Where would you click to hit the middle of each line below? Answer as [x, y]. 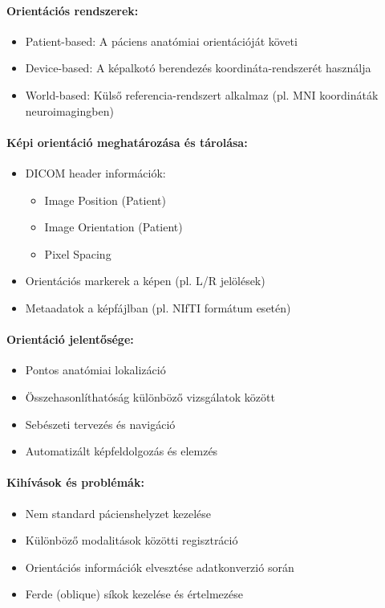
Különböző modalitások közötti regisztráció [132, 540]
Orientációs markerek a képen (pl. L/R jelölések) [145, 281]
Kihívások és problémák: [75, 482]
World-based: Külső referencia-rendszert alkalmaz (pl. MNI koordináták [202, 94]
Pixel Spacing [78, 253]
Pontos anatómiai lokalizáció [95, 370]
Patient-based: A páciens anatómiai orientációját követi [161, 41]
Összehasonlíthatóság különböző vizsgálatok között [150, 396]
